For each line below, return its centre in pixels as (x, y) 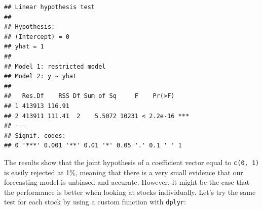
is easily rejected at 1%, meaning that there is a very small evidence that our (124, 172)
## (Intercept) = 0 (37, 37)
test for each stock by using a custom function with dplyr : (95, 202)
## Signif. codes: (35, 136)
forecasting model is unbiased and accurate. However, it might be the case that (127, 182)
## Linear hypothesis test (49, 7)
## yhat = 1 (24, 47)
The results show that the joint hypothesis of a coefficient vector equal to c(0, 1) (132, 162)
